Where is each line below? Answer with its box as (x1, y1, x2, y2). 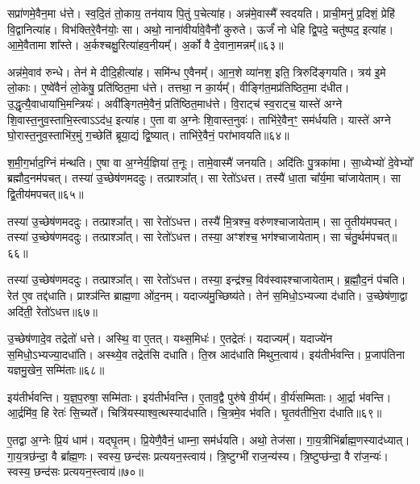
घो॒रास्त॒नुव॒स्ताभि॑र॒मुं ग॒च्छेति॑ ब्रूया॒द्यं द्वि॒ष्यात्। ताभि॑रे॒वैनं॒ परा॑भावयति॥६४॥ (7, 127, 289, 144)
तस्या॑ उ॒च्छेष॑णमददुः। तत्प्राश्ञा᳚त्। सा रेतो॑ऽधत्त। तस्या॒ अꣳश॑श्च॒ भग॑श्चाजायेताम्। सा (7, 228, 341, 245)
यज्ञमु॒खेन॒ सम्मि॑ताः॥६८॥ (7, 361, 105, 378)
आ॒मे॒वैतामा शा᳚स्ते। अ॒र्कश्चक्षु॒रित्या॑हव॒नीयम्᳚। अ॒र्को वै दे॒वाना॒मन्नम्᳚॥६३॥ (7, 36, 284, 53)
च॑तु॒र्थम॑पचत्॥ (344, 228, 397, 245)
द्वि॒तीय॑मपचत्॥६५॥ (7, 185, 84, 202)
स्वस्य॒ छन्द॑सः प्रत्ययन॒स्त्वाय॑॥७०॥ (7, 463, 143, 480)
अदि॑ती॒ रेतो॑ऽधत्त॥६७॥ (7, 302, 98, 319)
